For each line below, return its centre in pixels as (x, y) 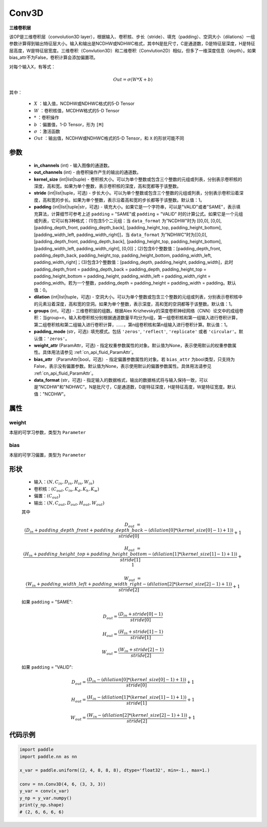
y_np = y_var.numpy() (46, 798)
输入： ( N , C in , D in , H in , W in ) (64, 483)
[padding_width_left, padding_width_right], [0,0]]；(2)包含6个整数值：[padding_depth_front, (128, 248)
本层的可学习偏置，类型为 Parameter (47, 455)
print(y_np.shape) (42, 805)
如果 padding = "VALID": (47, 667)
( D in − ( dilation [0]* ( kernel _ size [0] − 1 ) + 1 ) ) (136, 680)
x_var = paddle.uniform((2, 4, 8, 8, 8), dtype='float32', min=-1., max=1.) (115, 770)
